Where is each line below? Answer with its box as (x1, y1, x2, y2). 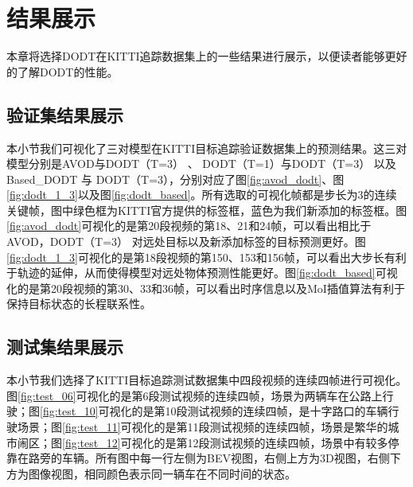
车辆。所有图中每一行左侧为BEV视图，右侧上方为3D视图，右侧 (61, 450, 390, 466)
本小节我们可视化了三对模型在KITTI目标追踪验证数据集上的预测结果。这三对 (6, 139, 407, 156)
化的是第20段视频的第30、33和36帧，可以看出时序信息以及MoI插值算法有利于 (6, 279, 405, 296)
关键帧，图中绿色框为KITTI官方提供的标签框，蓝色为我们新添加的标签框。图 (6, 201, 407, 218)
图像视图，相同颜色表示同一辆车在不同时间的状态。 (28, 465, 296, 481)
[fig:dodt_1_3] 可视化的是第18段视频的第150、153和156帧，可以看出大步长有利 (6, 248, 407, 265)
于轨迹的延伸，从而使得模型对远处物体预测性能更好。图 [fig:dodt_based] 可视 (6, 264, 398, 281)
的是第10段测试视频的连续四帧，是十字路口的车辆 (131, 403, 388, 419)
